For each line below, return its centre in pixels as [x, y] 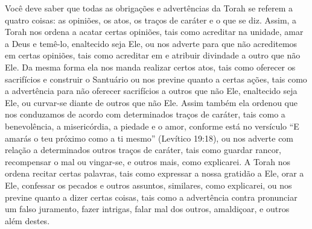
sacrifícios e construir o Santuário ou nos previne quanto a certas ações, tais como [156, 79]
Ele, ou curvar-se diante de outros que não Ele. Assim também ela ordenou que [151, 102]
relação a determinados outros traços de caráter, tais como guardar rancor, [143, 150]
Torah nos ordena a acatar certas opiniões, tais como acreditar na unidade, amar [154, 32]
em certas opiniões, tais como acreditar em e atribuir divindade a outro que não [153, 55]
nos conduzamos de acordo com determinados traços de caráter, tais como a [145, 114]
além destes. [27, 220]
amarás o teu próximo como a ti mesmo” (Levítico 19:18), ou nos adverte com [149, 138]
